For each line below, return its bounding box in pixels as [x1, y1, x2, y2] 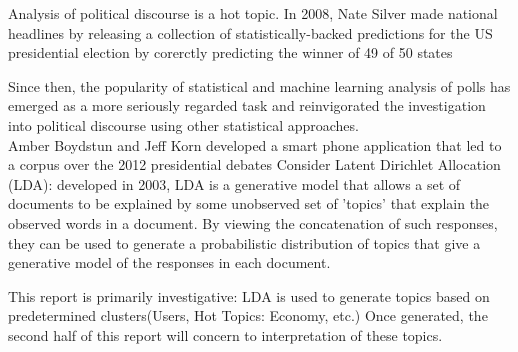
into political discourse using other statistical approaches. [8, 114, 359, 135]
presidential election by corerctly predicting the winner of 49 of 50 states [8, 42, 453, 63]
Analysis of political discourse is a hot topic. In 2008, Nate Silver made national [8, 3, 498, 23]
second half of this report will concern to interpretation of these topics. [8, 324, 443, 345]
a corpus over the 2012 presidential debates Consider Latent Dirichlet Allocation [8, 154, 501, 175]
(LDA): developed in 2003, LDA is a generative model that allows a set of [8, 173, 461, 194]
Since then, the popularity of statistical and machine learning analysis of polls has [8, 75, 511, 96]
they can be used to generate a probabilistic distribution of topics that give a [8, 232, 481, 253]
